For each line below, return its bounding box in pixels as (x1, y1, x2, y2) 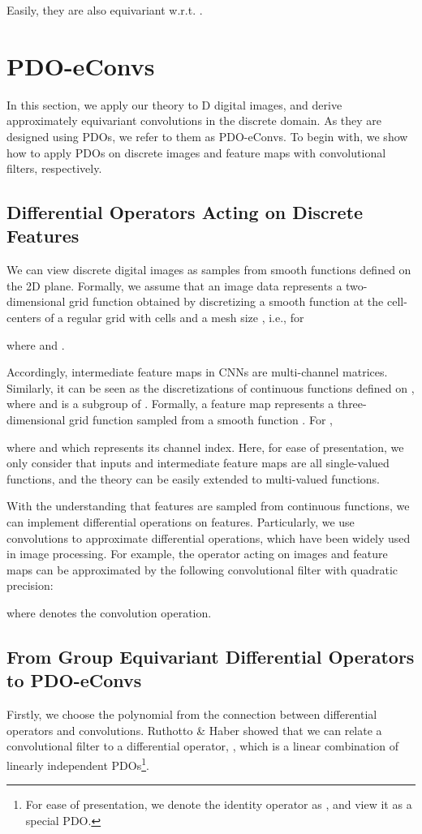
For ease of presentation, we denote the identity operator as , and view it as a (25, 796, 412, 813)
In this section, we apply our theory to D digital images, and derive (6, 96, 342, 113)
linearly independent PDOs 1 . (6, 754, 149, 773)
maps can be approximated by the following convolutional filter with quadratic (6, 561, 398, 578)
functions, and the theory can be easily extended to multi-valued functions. (6, 470, 380, 487)
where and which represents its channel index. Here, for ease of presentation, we (6, 438, 404, 455)
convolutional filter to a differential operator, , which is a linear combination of (6, 737, 398, 754)
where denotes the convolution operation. (6, 604, 212, 621)
